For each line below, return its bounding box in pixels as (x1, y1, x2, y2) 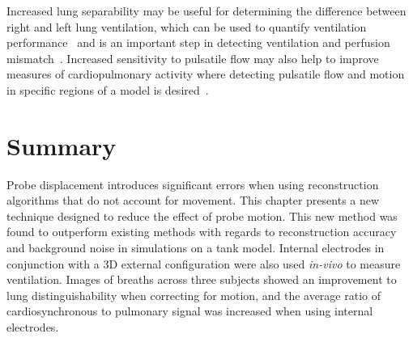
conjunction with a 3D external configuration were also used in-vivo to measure (6, 255, 401, 272)
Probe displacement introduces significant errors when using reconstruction (6, 175, 379, 192)
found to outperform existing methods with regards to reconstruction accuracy (6, 223, 397, 240)
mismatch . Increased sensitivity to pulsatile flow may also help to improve (6, 49, 379, 66)
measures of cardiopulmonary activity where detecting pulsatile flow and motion (6, 65, 405, 82)
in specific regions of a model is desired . (6, 81, 209, 98)
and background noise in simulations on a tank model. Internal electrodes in (6, 239, 385, 256)
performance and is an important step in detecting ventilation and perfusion (6, 34, 390, 51)
